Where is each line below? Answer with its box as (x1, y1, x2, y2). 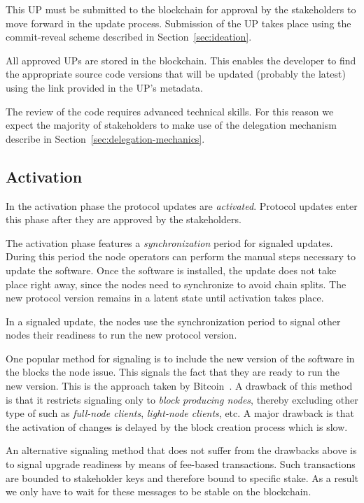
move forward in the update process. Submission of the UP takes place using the (6, 15, 351, 30)
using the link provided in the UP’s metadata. (6, 80, 203, 94)
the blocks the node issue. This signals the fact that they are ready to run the (6, 364, 339, 379)
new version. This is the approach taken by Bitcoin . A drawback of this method (6, 378, 353, 393)
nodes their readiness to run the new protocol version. (6, 327, 237, 342)
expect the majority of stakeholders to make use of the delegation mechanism (6, 118, 337, 132)
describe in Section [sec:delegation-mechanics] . (6, 131, 205, 146)
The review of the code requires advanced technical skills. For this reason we (6, 104, 334, 118)
